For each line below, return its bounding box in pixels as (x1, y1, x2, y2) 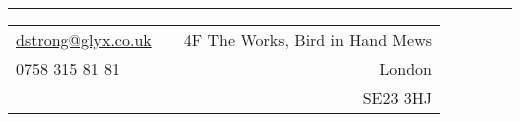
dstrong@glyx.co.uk (16, 27, 152, 51)
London (379, 56, 433, 80)
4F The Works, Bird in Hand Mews (183, 27, 433, 51)
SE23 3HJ (362, 85, 433, 109)
